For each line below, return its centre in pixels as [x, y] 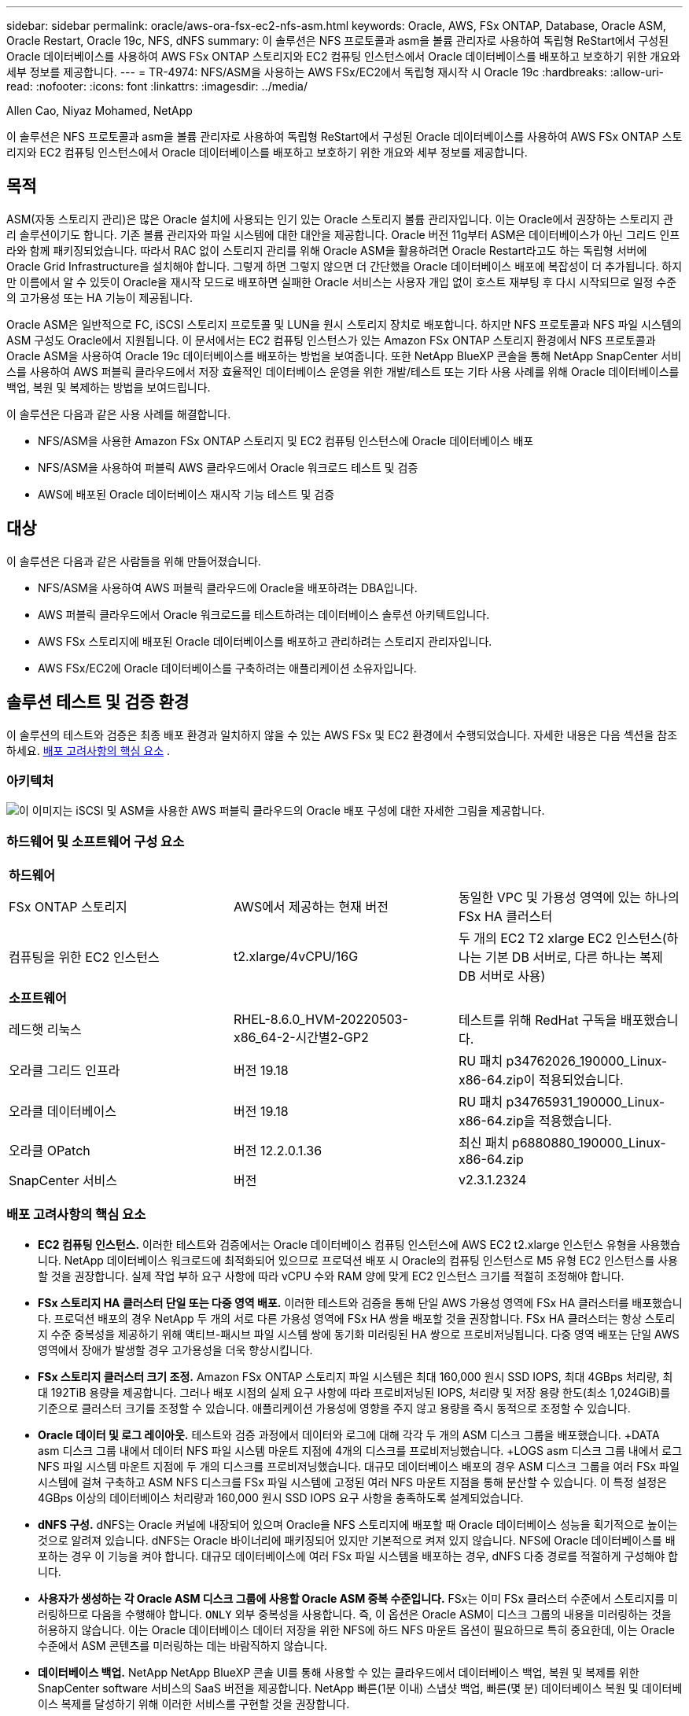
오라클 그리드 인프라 [64, 1071]
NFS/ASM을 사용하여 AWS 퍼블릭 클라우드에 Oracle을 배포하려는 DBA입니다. [228, 587]
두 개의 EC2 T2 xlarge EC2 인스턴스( [562, 939]
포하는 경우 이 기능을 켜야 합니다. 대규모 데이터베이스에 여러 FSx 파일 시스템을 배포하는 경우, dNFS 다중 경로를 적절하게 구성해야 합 [358, 1556]
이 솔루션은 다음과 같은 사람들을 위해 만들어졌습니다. [134, 561]
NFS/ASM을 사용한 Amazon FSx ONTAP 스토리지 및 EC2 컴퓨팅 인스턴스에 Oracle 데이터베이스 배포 [286, 440]
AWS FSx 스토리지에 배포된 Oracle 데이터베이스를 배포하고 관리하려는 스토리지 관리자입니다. [265, 641]
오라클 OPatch [50, 1151]
